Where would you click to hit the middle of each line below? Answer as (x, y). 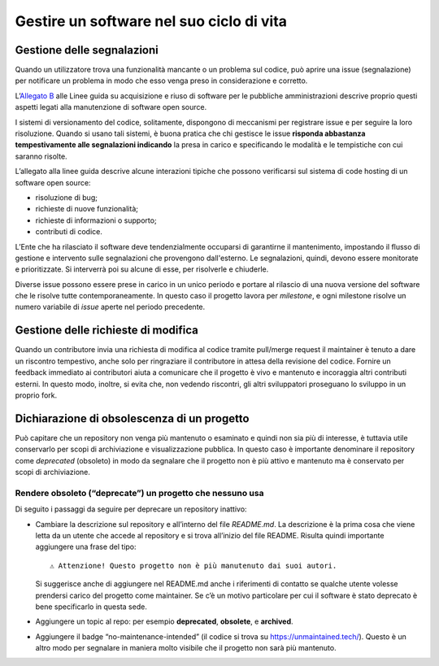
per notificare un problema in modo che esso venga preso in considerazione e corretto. (161, 81)
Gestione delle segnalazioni (87, 50)
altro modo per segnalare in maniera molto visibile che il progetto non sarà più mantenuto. (186, 648)
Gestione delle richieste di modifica (107, 331)
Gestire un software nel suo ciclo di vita (151, 21)
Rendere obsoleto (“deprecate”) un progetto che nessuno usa (139, 493)
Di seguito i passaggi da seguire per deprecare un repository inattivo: (131, 509)
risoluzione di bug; (66, 197)
